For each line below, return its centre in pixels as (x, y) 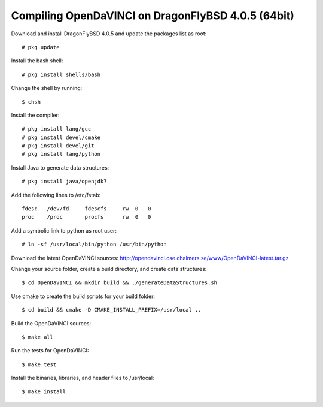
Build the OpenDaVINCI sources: (51, 323)
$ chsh (31, 102)
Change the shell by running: (47, 88)
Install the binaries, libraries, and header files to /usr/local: (83, 378)
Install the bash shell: (37, 61)
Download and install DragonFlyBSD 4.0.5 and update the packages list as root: (109, 34)
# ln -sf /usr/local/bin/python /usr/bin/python (94, 245)
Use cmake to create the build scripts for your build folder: (83, 296)
